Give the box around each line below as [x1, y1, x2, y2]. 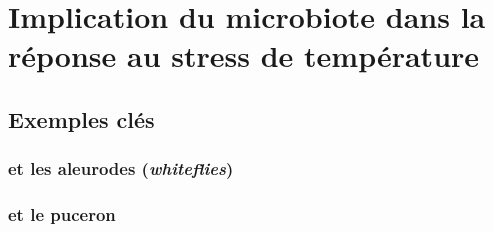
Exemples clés [8, 103, 155, 134]
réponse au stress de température [8, 35, 480, 76]
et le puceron [8, 202, 116, 227]
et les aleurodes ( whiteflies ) [8, 156, 234, 181]
